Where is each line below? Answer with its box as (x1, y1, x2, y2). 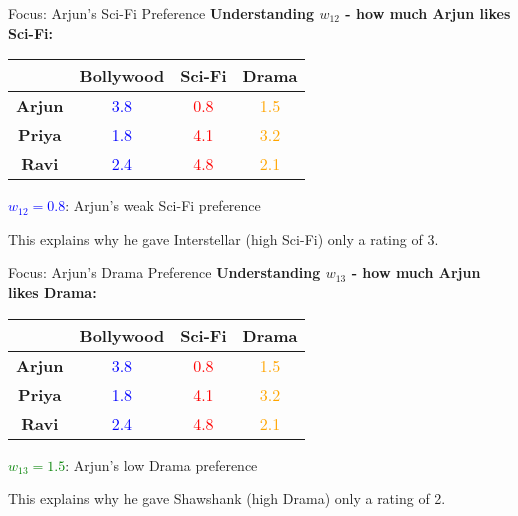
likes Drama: (8, 281, 97, 302)
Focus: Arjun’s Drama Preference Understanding (8, 262, 321, 283)
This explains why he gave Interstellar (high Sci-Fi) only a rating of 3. (8, 228, 439, 249)
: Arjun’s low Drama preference (65, 454, 258, 475)
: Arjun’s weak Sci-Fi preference (65, 195, 261, 216)
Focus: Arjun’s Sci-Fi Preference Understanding (8, 3, 315, 23)
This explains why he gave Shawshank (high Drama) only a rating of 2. (8, 488, 446, 509)
